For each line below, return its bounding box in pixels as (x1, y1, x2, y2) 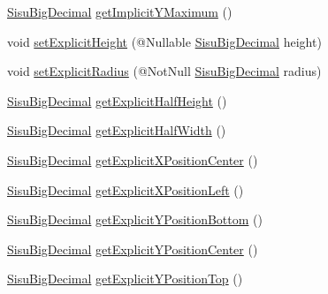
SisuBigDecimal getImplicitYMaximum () (7, 3, 233, 20)
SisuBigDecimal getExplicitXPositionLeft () (7, 180, 244, 199)
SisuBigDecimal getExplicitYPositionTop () (7, 269, 243, 288)
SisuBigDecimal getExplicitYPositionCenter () (7, 239, 258, 258)
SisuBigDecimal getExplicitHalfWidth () (7, 121, 226, 139)
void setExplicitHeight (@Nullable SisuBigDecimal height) (7, 32, 322, 50)
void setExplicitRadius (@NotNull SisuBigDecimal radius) (7, 62, 322, 80)
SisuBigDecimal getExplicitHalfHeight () (7, 91, 227, 109)
